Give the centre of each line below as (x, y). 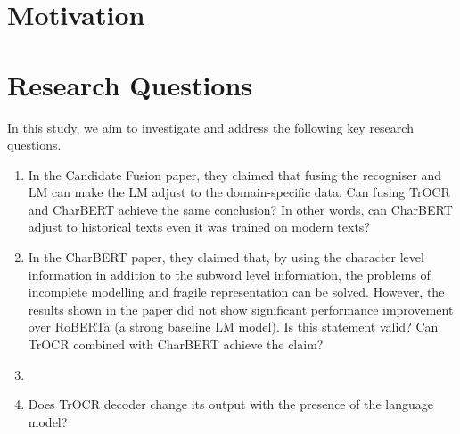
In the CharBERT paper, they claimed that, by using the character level (226, 257)
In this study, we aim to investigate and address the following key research (210, 127)
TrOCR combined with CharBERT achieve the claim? (176, 344)
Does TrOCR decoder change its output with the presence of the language (230, 404)
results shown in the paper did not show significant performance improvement (241, 309)
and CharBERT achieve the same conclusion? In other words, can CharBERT (240, 209)
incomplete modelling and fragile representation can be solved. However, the (236, 292)
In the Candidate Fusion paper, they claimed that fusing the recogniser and (235, 174)
